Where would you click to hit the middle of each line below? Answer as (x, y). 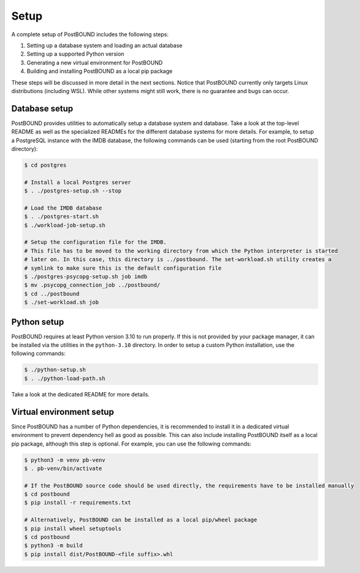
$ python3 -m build (53, 546)
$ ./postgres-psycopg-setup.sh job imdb (86, 277)
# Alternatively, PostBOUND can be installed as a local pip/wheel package (141, 520)
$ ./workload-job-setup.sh (65, 225)
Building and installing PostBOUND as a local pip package (100, 71)
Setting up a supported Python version (75, 54)
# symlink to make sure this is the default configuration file (123, 268)
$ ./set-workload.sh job (62, 302)
